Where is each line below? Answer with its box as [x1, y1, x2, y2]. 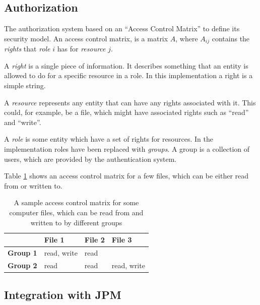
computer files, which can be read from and [9, 207, 144, 217]
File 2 [84, 234, 105, 245]
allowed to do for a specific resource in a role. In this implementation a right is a [4, 70, 253, 81]
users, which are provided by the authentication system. [4, 153, 177, 164]
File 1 [44, 234, 64, 245]
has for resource [57, 43, 106, 54]
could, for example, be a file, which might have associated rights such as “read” [4, 107, 249, 117]
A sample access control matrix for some [14, 197, 139, 208]
